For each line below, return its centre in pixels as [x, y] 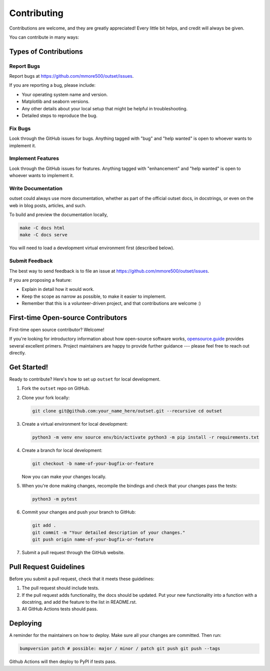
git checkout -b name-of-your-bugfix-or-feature [93, 463]
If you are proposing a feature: [40, 280]
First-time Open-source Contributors [68, 318]
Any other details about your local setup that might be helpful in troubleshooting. [105, 108]
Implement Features [34, 158]
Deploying [25, 624]
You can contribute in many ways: [44, 37]
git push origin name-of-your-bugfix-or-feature [93, 539]
